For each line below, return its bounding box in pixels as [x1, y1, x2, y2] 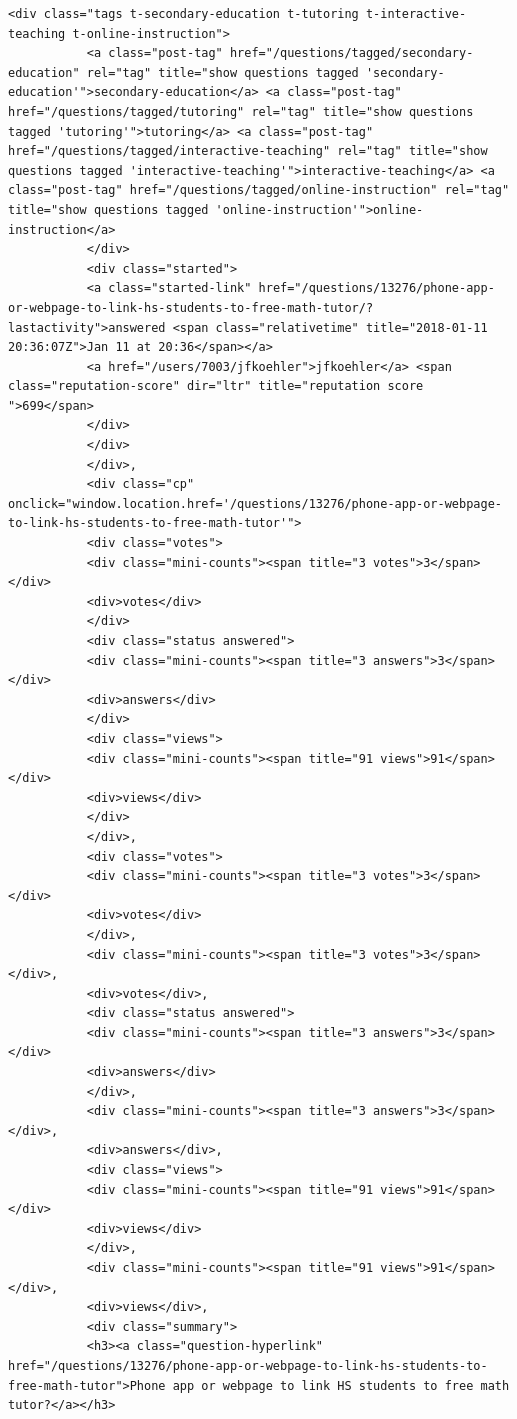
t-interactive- [365, 7, 467, 21]
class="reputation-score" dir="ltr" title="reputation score [8, 379, 424, 394]
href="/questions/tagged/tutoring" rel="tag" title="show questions [8, 104, 474, 119]
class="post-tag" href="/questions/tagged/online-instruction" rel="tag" [8, 183, 510, 198]
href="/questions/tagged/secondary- [229, 46, 474, 61]
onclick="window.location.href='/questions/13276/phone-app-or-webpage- [8, 496, 502, 511]
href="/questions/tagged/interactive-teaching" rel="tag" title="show [8, 144, 488, 159]
